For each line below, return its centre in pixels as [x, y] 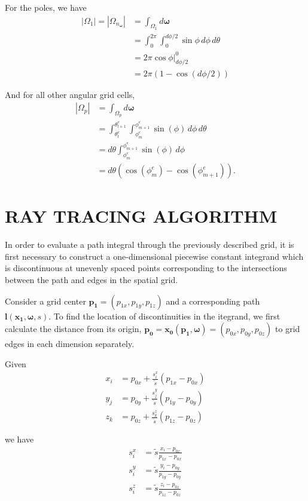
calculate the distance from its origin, [73, 329]
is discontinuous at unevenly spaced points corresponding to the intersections [146, 268]
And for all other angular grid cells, [70, 94]
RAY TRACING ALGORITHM [141, 216]
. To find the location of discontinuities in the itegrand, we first [164, 316]
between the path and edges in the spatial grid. [92, 279]
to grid [288, 329]
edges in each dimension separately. [70, 344]
